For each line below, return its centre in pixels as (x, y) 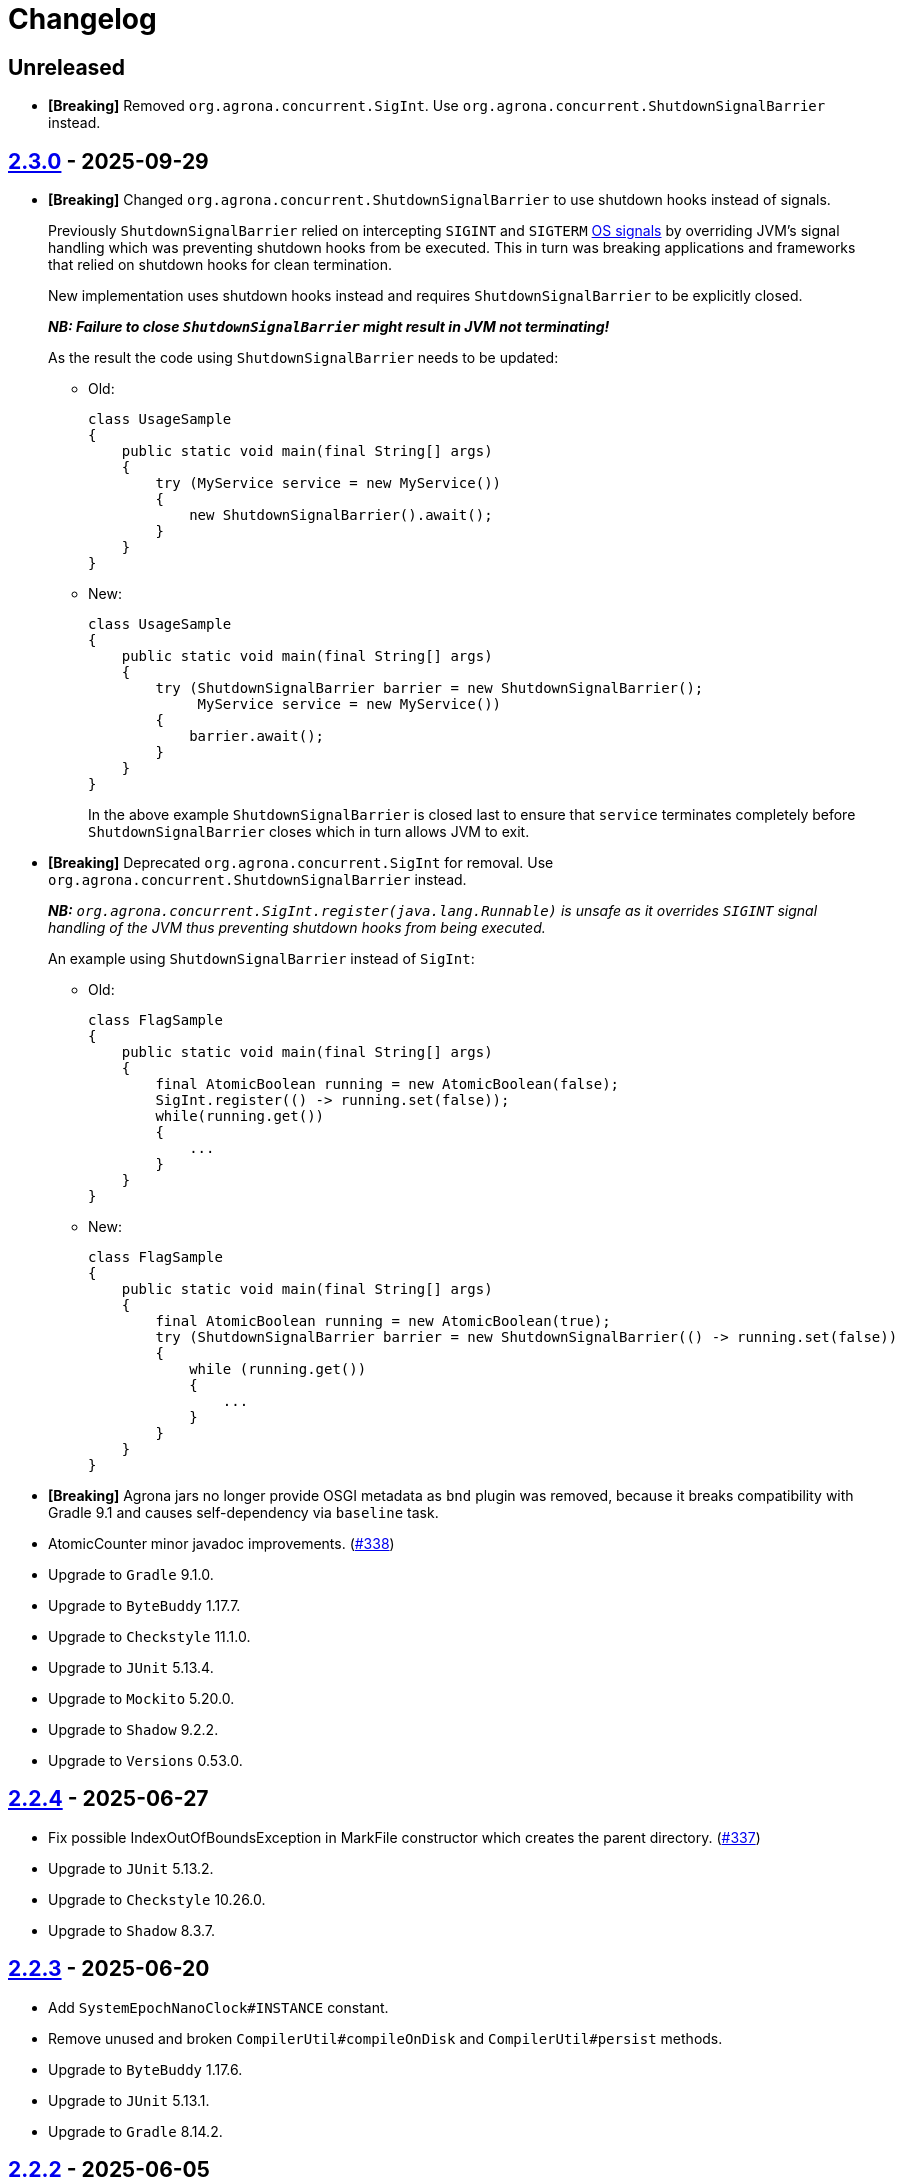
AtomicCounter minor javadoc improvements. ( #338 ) (221, 1544)
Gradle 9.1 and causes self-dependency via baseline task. (243, 1513)
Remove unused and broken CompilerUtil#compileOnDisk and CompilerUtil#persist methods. (385, 2038)
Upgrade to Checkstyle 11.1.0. (149, 1637)
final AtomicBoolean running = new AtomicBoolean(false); (387, 1084)
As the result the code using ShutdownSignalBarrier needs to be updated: (303, 358)
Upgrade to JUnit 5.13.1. (129, 2100)
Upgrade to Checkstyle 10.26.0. (157, 1899)
